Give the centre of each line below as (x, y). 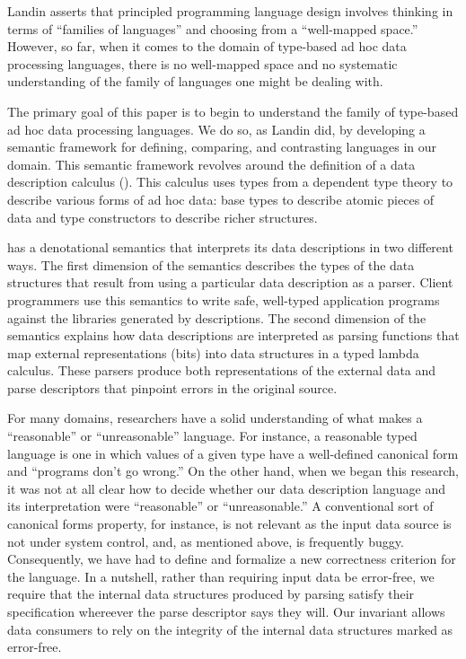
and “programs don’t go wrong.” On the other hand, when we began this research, (233, 471)
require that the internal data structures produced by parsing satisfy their (211, 594)
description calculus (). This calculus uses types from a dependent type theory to (230, 182)
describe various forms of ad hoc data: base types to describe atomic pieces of (221, 199)
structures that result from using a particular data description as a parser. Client (230, 282)
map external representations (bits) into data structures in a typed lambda (213, 352)
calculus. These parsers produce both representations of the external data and (222, 370)
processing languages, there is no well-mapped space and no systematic (202, 63)
